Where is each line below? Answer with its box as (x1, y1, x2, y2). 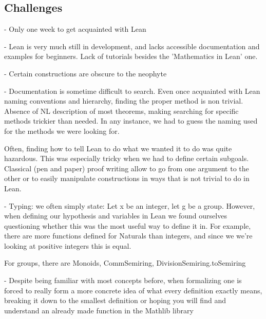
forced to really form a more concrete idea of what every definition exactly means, (4, 285, 262, 295)
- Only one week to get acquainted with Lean (4, 24, 146, 34)
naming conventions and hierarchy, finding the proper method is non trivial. (4, 95, 243, 106)
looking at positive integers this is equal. (4, 240, 131, 251)
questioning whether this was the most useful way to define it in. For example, (4, 220, 251, 231)
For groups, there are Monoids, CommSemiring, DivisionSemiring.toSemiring (4, 257, 246, 268)
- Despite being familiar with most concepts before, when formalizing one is (4, 275, 242, 286)
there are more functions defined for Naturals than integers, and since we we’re (4, 230, 253, 241)
